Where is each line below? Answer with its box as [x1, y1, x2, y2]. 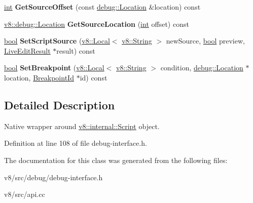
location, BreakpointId [4, 72, 74, 83]
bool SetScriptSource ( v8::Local [4, 35, 110, 46]
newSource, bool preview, [166, 35, 245, 46]
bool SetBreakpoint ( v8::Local [4, 62, 104, 73]
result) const [56, 45, 95, 56]
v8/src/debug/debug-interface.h [4, 172, 103, 182]
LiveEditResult [4, 45, 51, 56]
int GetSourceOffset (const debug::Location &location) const [4, 2, 201, 12]
